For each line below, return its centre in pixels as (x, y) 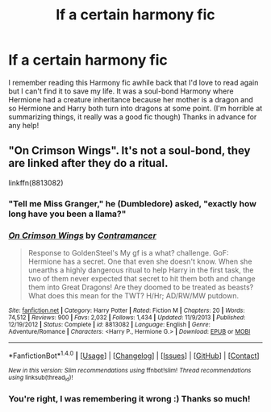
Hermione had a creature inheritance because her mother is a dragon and (131, 99)
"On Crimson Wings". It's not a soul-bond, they (129, 151)
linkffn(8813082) (36, 182)
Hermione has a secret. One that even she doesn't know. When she (140, 261)
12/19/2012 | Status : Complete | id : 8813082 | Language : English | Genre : (110, 324)
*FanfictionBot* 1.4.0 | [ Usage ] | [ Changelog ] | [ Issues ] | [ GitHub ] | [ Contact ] (134, 355)
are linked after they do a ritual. (88, 163)
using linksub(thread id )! (41, 378)
